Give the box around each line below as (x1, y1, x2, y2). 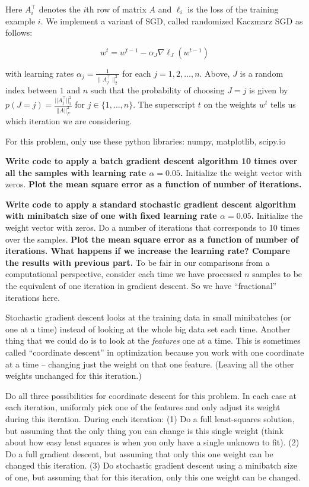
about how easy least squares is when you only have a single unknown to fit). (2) (5, 436, 300, 448)
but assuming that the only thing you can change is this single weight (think (5, 424, 284, 436)
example (5, 14, 36, 27)
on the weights (203, 98, 257, 111)
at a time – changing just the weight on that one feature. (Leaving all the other (5, 357, 294, 370)
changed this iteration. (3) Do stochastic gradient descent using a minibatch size (5, 459, 297, 472)
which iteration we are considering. (5, 114, 132, 127)
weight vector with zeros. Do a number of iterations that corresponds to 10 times (5, 221, 300, 234)
